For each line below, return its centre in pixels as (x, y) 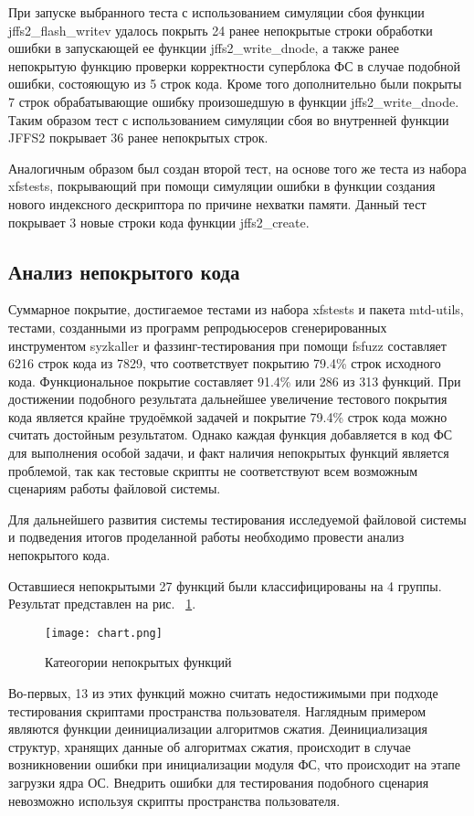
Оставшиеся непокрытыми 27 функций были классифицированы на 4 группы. (225, 585)
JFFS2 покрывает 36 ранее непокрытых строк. (138, 138)
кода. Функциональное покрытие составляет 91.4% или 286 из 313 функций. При (235, 381)
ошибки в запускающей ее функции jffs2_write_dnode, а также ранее (204, 48)
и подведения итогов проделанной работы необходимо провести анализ (206, 537)
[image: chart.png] (104, 633)
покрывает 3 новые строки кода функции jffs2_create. (159, 222)
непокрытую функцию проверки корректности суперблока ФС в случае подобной (235, 65)
